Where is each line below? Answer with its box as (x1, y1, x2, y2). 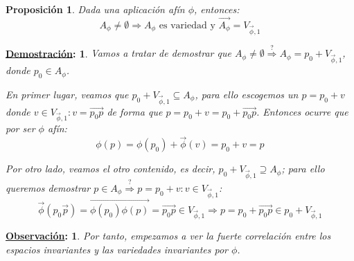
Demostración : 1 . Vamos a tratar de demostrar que (6, 46, 231, 60)
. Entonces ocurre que (256, 104, 348, 118)
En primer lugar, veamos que (6, 87, 129, 101)
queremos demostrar (6, 180, 91, 195)
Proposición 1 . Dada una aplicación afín (6, 2, 185, 16)
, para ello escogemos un (195, 87, 299, 101)
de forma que (107, 104, 163, 118)
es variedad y (159, 20, 215, 30)
